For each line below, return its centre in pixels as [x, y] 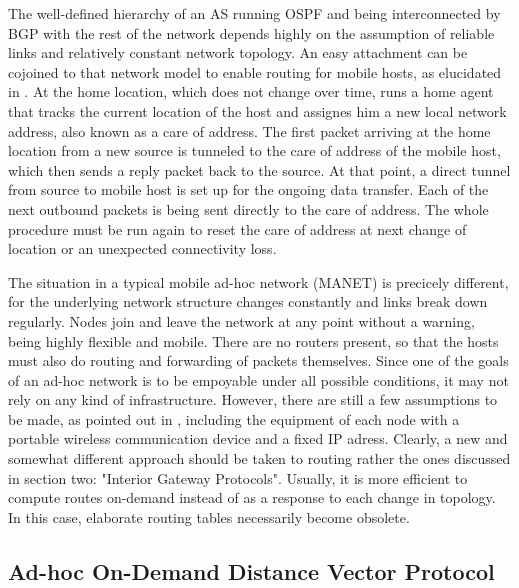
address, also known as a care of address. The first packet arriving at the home [249, 130]
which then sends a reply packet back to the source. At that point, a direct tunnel [259, 169]
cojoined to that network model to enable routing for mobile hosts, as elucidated [255, 71]
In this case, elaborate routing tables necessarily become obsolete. [209, 516]
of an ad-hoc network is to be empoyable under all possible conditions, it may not [258, 379]
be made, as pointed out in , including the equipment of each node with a [234, 418]
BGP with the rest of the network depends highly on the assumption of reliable [251, 32]
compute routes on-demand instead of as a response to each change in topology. [252, 497]
